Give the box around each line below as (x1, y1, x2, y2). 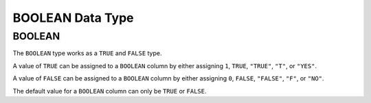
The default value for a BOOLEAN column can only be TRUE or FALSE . (12, 87, 207, 95)
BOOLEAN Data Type (12, 10, 134, 25)
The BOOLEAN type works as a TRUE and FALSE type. (12, 49, 162, 57)
